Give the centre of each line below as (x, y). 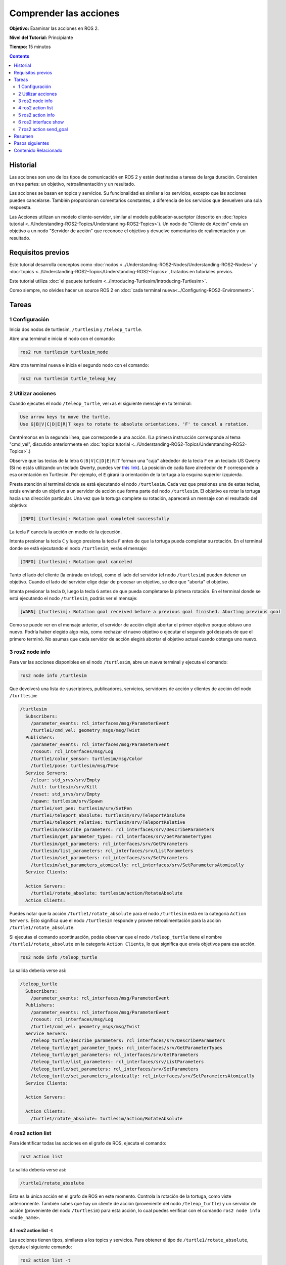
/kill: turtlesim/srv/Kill (64, 787)
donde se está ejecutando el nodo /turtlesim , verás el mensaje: (78, 548)
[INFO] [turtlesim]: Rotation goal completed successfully (94, 519)
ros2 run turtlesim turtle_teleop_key (68, 379)
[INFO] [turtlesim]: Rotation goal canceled (76, 561)
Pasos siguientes (32, 143)
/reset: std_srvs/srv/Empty (65, 794)
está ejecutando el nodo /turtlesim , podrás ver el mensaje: (74, 598)
